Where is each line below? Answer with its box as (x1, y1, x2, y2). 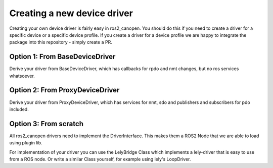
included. (9, 106, 29, 112)
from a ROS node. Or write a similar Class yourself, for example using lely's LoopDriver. (9, 156, 191, 162)
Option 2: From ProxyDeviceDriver (9, 86, 120, 94)
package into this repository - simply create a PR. (9, 39, 112, 45)
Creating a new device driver (9, 8, 133, 19)
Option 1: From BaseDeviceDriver (9, 52, 116, 61)
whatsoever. (9, 73, 35, 79)
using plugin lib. (9, 140, 42, 146)
